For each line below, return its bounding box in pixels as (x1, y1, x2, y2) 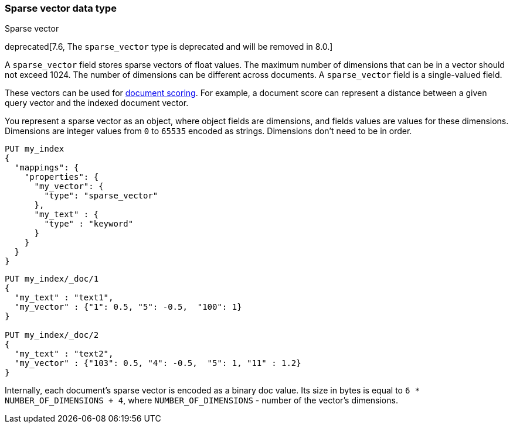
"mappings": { (14, 163, 79, 173)
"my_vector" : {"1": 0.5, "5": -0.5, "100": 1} (14, 302, 242, 312)
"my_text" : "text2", (14, 349, 114, 359)
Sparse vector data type (5, 2, 117, 14)
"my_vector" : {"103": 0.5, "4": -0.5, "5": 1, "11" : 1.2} (14, 358, 301, 368)
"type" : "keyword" (44, 219, 134, 229)
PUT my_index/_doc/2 (5, 330, 99, 340)
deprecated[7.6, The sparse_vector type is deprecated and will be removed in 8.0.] (5, 42, 333, 52)
